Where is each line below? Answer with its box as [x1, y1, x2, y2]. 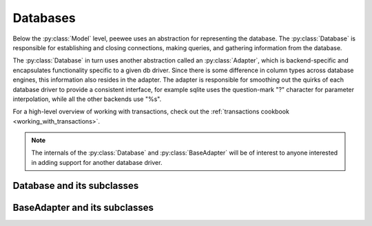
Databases [12, 10, 76, 25]
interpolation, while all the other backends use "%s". [12, 95, 162, 103]
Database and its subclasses [12, 179, 139, 192]
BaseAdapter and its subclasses [12, 201, 154, 213]
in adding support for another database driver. [31, 158, 163, 166]
